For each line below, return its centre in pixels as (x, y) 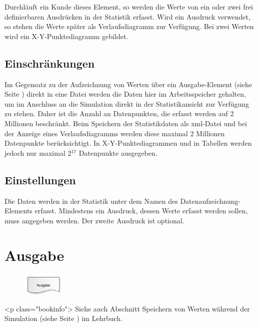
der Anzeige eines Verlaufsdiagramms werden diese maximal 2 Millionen (115, 133)
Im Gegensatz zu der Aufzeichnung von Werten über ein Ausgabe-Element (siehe (128, 84)
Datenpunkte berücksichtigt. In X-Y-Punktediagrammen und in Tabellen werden (128, 143)
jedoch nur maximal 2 (38, 152)
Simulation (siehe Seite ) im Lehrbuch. (63, 318)
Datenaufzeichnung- (210, 201)
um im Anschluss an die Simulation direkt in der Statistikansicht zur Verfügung (127, 103)
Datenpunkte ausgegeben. (118, 152)
